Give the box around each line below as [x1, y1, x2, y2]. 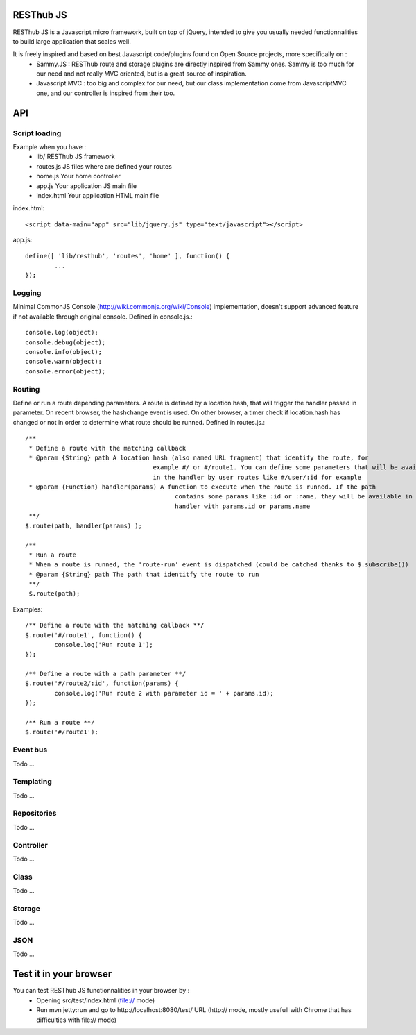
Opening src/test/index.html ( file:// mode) [36, 996, 155, 1004]
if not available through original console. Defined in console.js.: [12, 312, 193, 321]
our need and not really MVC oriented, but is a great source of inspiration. [36, 69, 248, 78]
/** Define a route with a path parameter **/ [25, 670, 187, 678]
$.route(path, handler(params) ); [25, 521, 142, 530]
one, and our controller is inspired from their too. [36, 89, 175, 97]
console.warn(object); [25, 357, 103, 366]
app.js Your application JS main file [36, 181, 137, 190]
